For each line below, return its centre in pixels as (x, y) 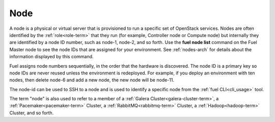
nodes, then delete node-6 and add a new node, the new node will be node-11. (92, 80)
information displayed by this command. (51, 57)
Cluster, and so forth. (32, 113)
